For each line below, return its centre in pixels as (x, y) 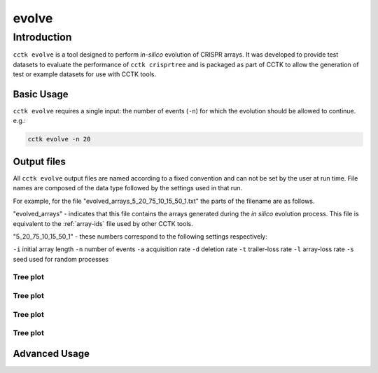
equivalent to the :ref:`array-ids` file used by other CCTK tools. (103, 223)
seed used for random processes (61, 259)
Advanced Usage (51, 353)
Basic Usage (41, 94)
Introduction (42, 37)
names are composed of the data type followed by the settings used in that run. (128, 188)
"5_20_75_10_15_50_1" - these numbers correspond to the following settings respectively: (140, 236)
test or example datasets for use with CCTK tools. (85, 74)
